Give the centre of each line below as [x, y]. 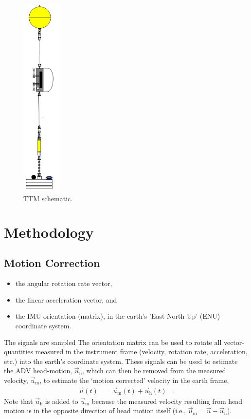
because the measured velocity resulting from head [167, 401]
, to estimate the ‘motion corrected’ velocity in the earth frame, [134, 380]
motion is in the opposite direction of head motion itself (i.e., [95, 410]
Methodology [49, 232]
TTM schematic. [48, 199]
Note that [18, 401]
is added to [62, 401]
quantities [18, 352]
